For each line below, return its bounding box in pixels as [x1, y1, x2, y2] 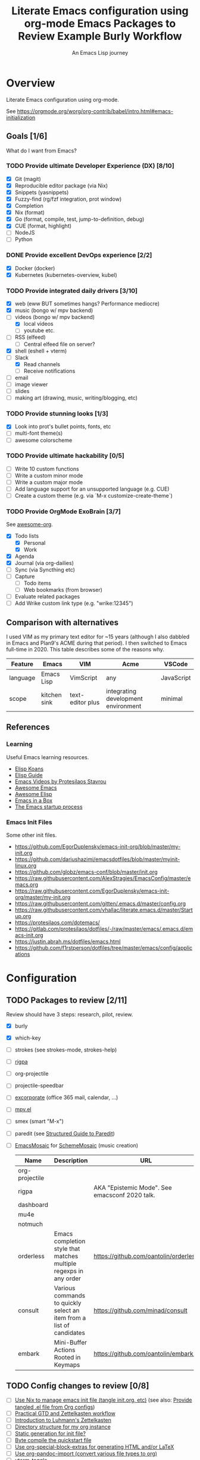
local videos [23, 320, 54, 327]
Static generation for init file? [14, 1430, 86, 1437]
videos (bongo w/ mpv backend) [14, 314, 95, 321]
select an [54, 1306, 80, 1314]
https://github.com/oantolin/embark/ [93, 1349, 196, 1358]
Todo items [23, 579, 52, 587]
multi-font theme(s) [14, 430, 63, 437]
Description [54, 1156, 88, 1165]
